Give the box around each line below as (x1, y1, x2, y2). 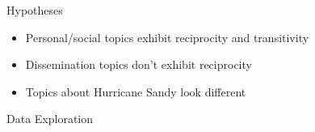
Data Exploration (6, 110, 94, 127)
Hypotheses (6, 2, 63, 18)
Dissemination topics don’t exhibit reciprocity (25, 56, 252, 73)
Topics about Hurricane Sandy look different (25, 83, 246, 100)
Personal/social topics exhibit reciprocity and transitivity (25, 28, 309, 45)
